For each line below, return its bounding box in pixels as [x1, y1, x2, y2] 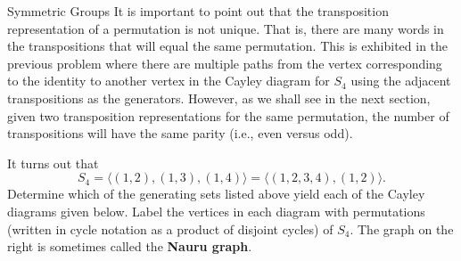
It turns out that [7, 153, 99, 172]
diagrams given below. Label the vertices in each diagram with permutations [7, 201, 425, 220]
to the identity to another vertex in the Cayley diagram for [7, 71, 330, 90]
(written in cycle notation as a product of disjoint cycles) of [7, 219, 333, 238]
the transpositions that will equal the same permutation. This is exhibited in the [7, 37, 449, 55]
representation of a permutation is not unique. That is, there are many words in [7, 19, 444, 37]
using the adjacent [350, 71, 451, 90]
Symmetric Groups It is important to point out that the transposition [7, 2, 389, 20]
